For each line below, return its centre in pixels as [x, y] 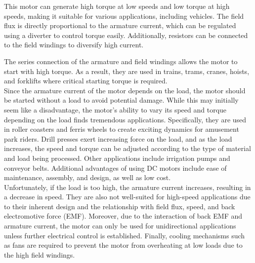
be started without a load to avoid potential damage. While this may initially [121, 100]
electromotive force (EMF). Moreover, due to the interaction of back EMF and [123, 216]
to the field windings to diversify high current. [74, 45]
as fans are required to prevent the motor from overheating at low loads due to [123, 245]
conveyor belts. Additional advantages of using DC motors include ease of [115, 168]
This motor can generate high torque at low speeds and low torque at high [117, 6]
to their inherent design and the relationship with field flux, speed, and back [120, 206]
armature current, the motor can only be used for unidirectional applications [120, 226]
